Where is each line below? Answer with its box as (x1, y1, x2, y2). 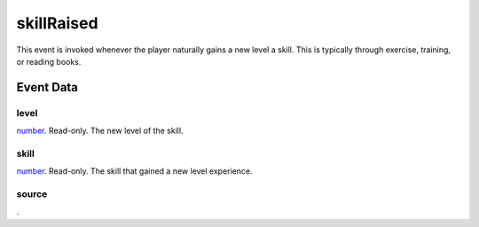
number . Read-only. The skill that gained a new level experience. (16, 166, 253, 176)
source (16, 188, 48, 200)
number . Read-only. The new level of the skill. (16, 125, 184, 137)
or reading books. (16, 56, 82, 67)
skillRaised (16, 13, 98, 33)
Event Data (16, 80, 79, 95)
